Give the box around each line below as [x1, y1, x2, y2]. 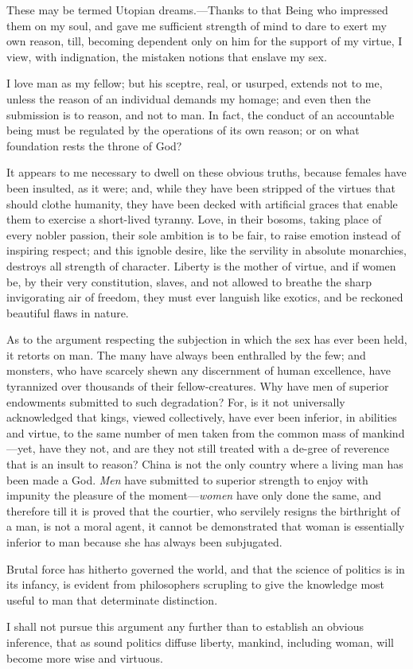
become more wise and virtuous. [6, 649, 163, 666]
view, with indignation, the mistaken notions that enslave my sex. [6, 48, 327, 64]
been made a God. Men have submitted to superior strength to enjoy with [6, 471, 368, 488]
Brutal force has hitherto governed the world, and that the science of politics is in [6, 560, 405, 577]
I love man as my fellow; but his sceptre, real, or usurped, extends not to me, [6, 75, 383, 91]
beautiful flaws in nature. [6, 304, 129, 321]
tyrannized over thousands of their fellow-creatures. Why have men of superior [6, 378, 389, 395]
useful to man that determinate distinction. [6, 591, 218, 608]
